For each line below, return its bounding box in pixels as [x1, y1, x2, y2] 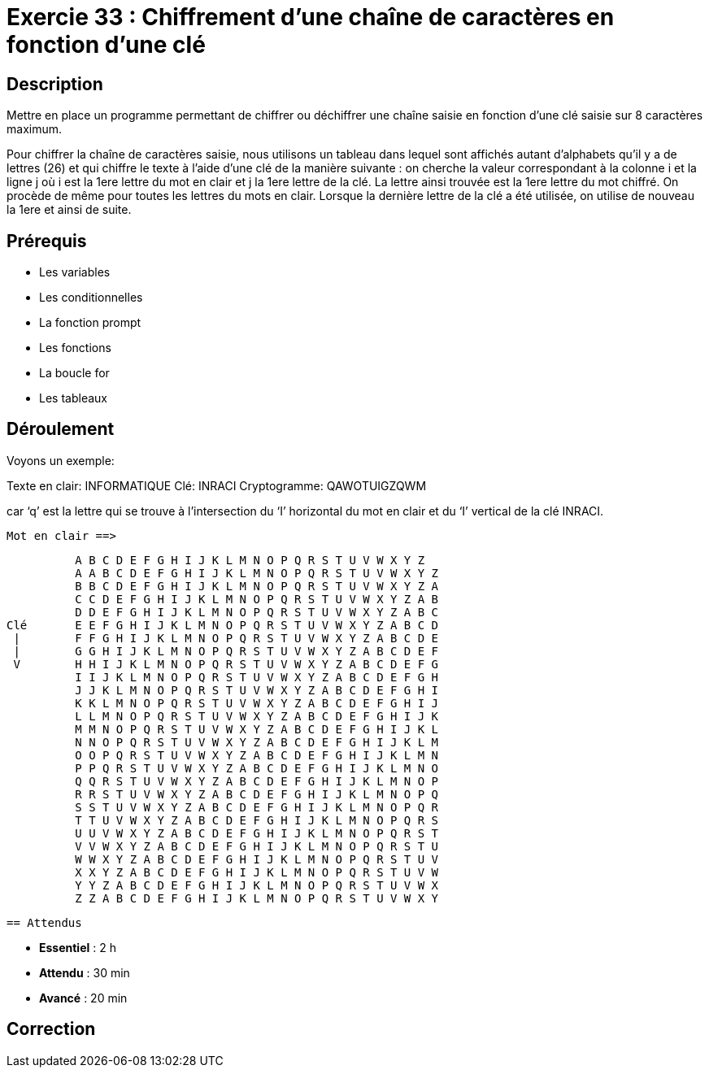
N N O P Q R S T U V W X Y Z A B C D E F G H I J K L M [75, 735, 439, 749]
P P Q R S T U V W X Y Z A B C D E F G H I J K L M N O [75, 761, 439, 775]
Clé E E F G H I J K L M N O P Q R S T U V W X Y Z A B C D [7, 618, 439, 632]
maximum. [7, 122, 62, 137]
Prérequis [7, 230, 87, 251]
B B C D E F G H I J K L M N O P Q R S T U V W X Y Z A [75, 579, 439, 593]
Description [7, 73, 103, 94]
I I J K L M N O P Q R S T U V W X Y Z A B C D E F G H [75, 670, 439, 684]
